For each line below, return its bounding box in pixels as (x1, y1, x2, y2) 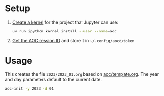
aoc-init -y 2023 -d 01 (5, 86, 54, 91)
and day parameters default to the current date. (5, 76, 102, 82)
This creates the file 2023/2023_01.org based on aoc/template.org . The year (5, 71, 159, 77)
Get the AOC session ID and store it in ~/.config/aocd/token (12, 37, 135, 43)
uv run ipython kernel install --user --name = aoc (12, 29, 117, 33)
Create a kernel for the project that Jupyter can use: (12, 19, 119, 25)
